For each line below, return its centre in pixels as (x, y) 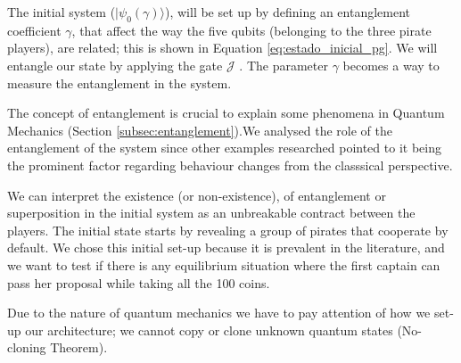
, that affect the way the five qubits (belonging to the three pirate (251, 30)
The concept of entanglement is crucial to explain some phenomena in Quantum (226, 113)
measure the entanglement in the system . (119, 82)
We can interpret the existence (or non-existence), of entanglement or (197, 195)
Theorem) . (79, 347)
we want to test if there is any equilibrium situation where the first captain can (224, 264)
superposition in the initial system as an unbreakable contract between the (211, 213)
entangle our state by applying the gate (115, 65)
